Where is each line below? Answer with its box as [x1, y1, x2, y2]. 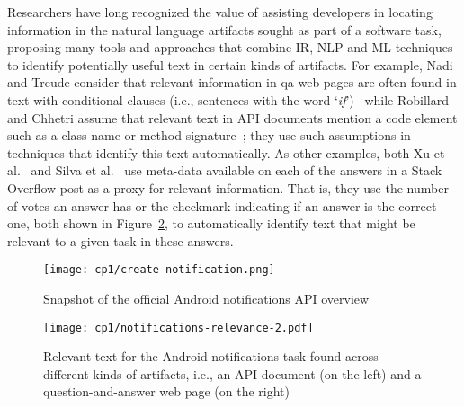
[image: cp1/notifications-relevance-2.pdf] [43, 321, 314, 334]
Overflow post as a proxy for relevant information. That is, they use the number [7, 178, 449, 197]
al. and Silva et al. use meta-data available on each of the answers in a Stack [7, 161, 442, 180]
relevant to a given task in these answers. [7, 231, 234, 250]
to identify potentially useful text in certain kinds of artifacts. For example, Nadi [7, 55, 453, 74]
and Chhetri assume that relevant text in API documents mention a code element [7, 108, 458, 127]
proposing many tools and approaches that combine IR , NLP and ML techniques [7, 38, 453, 57]
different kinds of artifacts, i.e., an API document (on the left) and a [43, 364, 422, 383]
